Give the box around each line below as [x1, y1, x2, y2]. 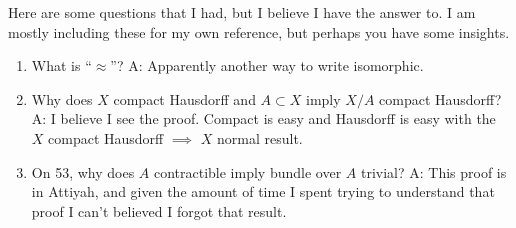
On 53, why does [31, 161, 135, 182]
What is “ [31, 55, 92, 76]
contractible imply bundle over [153, 161, 342, 182]
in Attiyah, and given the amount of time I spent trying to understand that [31, 181, 495, 202]
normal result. [217, 127, 303, 148]
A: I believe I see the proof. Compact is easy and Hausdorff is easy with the [31, 108, 496, 129]
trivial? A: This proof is [360, 161, 507, 182]
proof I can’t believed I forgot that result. [31, 200, 287, 221]
